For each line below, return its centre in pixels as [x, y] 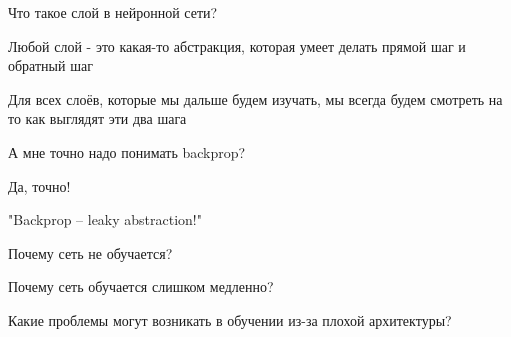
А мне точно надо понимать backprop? [127, 151]
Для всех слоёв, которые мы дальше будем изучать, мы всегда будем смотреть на [255, 98]
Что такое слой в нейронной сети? [113, 12]
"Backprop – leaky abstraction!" [105, 219]
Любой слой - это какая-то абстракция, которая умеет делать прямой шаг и [237, 45]
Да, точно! [39, 185]
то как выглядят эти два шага [97, 118]
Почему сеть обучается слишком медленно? [141, 286]
